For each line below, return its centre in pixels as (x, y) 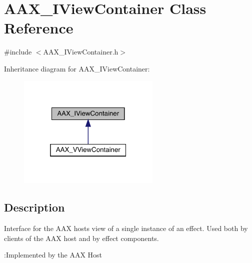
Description (34, 207)
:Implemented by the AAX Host (53, 255)
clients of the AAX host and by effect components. (81, 238)
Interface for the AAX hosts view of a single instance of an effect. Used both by (126, 228)
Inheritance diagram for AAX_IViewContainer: (77, 68)
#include (18, 52)
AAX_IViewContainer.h (81, 52)
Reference (39, 28)
